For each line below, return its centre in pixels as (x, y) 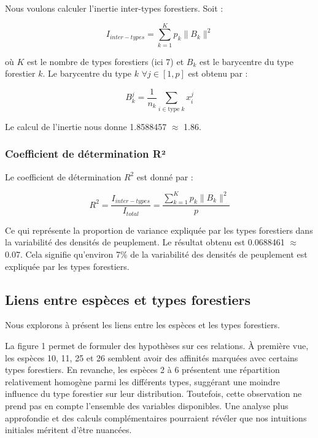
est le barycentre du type (246, 61)
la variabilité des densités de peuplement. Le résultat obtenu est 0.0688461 (145, 242)
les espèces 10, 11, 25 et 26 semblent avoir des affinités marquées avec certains (152, 357)
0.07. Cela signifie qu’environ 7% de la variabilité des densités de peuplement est (156, 254)
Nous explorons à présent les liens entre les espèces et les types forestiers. (142, 325)
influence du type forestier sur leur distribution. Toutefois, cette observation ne (153, 394)
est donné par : (165, 176)
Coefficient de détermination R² (85, 154)
